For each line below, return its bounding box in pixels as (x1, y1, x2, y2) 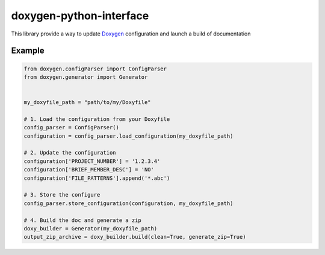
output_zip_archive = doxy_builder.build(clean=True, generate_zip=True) (23, 233, 246, 241)
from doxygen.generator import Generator (23, 73, 148, 81)
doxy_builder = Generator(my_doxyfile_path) (23, 225, 158, 232)
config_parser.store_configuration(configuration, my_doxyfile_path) (23, 200, 234, 207)
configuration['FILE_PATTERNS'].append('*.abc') (23, 174, 170, 182)
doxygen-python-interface (11, 9, 149, 22)
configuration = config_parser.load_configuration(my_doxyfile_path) (23, 132, 234, 140)
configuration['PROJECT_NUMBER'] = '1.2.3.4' (23, 158, 161, 165)
